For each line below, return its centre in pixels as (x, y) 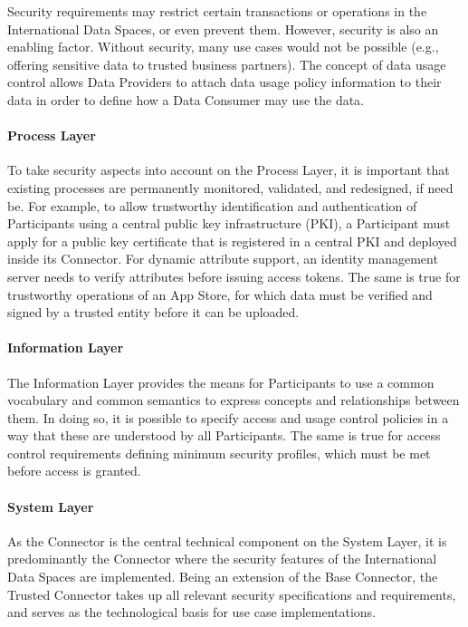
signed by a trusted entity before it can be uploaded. (153, 312)
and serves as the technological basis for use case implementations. (192, 612)
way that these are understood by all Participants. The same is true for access (224, 435)
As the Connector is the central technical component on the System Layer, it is (227, 540)
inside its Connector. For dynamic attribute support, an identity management (223, 259)
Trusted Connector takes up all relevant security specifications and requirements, (232, 594)
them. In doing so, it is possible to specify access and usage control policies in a (228, 417)
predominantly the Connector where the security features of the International (222, 559)
